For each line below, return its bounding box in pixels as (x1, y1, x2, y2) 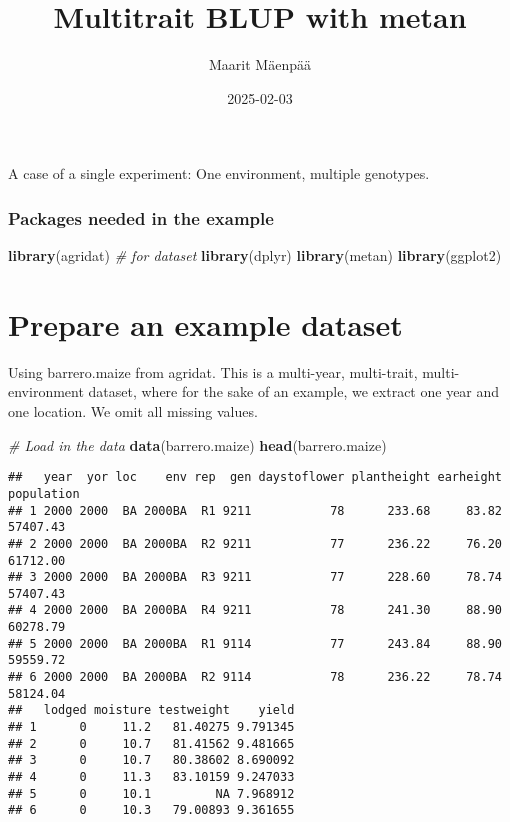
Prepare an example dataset (8, 303, 403, 344)
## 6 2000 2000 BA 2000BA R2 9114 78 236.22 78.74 (8, 670, 502, 685)
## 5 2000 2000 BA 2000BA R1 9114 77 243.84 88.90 (8, 636, 502, 651)
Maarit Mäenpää (209, 54, 311, 75)
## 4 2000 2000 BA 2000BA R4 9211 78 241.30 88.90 (8, 603, 502, 618)
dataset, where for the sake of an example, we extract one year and (88, 381, 500, 402)
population (8, 486, 80, 501)
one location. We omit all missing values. (8, 401, 258, 422)
